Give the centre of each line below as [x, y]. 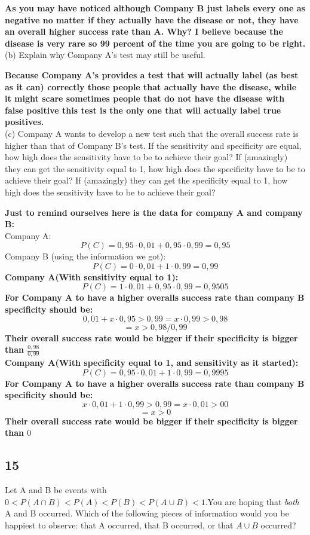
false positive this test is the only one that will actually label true [143, 110]
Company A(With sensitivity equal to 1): [92, 276]
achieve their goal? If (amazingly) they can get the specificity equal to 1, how [146, 180]
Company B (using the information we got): [85, 256]
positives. [24, 122]
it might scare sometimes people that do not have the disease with [145, 98]
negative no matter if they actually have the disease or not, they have [152, 19]
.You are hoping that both [252, 501]
